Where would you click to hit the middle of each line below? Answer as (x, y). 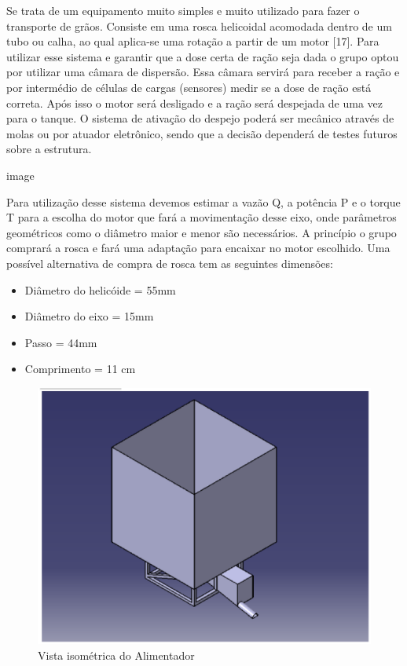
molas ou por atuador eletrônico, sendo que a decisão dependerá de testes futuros (202, 133)
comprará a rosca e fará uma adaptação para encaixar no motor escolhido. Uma (198, 248)
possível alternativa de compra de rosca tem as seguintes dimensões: (170, 263)
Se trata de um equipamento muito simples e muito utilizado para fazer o (183, 10)
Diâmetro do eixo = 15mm (89, 316)
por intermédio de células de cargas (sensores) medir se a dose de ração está (189, 87)
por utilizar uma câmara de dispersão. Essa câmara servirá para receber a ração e (203, 72)
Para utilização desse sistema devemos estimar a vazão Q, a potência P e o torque (203, 201)
